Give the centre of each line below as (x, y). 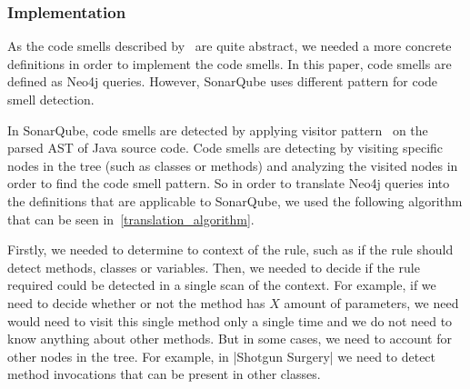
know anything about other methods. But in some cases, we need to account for (230, 339)
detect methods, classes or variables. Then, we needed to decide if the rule (214, 267)
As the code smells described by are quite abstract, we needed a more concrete (230, 46)
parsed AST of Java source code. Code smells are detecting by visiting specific (225, 148)
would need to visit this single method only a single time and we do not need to (230, 320)
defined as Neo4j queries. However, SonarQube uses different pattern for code (223, 81)
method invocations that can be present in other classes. (164, 374)
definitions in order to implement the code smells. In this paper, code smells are (230, 63)
